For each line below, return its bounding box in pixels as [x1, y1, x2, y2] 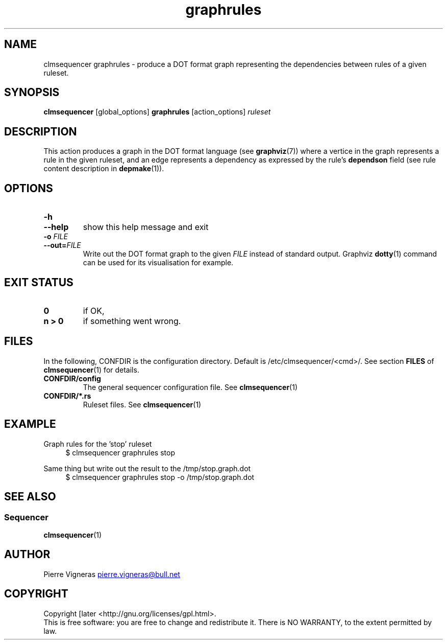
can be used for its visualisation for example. [83, 258, 234, 267]
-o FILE [43, 232, 68, 241]
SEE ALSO [4, 490, 56, 503]
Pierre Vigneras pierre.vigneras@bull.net [43, 569, 180, 579]
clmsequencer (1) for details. [43, 365, 139, 374]
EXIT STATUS [4, 275, 73, 289]
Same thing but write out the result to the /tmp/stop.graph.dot [43, 464, 251, 473]
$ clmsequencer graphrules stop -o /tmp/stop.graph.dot [65, 472, 255, 481]
